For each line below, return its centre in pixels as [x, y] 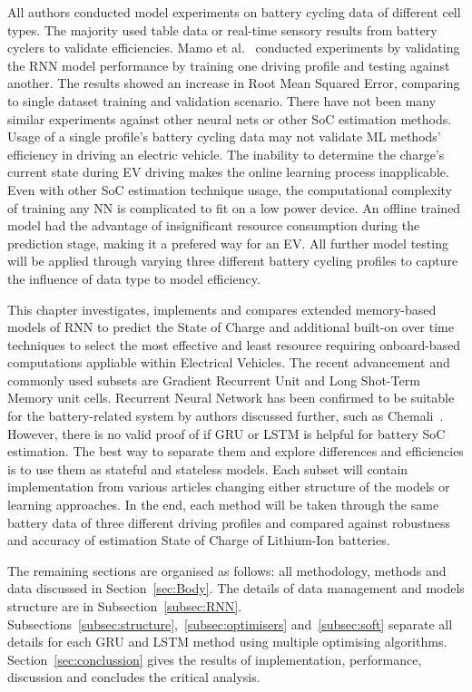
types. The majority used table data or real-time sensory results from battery [222, 29]
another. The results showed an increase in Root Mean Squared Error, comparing [234, 83]
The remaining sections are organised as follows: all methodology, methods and [227, 570]
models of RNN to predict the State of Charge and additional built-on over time [231, 327]
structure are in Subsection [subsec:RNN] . [125, 606]
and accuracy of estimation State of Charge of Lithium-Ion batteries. [199, 540]
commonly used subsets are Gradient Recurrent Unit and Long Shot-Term [214, 380]
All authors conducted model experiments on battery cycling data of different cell [234, 12]
